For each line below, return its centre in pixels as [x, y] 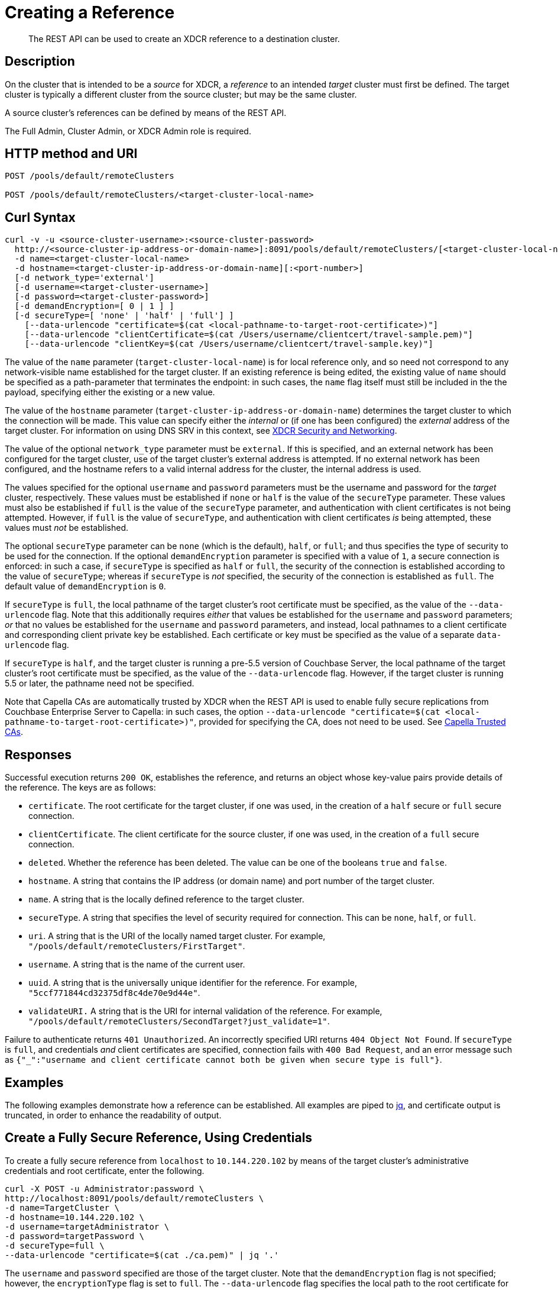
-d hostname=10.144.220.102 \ [75, 1217]
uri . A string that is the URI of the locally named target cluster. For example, [177, 936]
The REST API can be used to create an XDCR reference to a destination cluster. [184, 38]
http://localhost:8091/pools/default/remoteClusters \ [134, 1198]
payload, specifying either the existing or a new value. [110, 392]
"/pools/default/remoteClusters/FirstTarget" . [137, 946]
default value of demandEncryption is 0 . [85, 586]
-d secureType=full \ [55, 1245]
